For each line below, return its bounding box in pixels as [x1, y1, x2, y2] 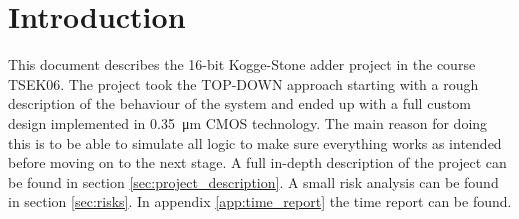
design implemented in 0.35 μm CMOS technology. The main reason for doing [8, 112, 488, 133]
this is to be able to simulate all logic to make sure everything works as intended [8, 132, 502, 153]
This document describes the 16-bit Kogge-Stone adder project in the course [8, 54, 476, 75]
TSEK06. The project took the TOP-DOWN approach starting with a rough [8, 73, 479, 94]
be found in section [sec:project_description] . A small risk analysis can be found [8, 171, 499, 192]
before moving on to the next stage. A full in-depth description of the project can [8, 152, 507, 173]
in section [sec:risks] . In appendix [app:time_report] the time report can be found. [8, 191, 512, 212]
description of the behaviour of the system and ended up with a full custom [8, 93, 471, 114]
